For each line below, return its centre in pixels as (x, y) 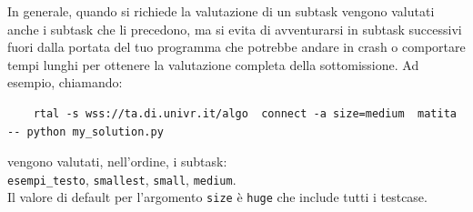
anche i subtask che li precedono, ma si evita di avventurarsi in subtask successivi (235, 29)
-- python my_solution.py (86, 131)
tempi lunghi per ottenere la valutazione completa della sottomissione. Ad (213, 64)
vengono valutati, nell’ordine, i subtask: (117, 162)
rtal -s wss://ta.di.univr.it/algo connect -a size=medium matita (245, 113)
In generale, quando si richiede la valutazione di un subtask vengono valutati (221, 11)
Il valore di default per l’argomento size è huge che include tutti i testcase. (217, 197)
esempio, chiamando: (65, 82)
